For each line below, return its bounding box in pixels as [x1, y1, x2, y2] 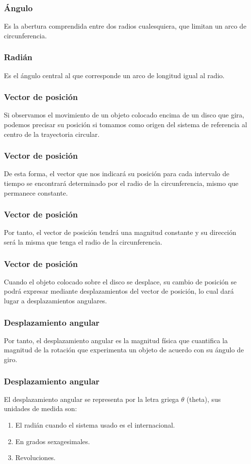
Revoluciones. [15, 452, 56, 463]
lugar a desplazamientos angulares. [4, 296, 107, 306]
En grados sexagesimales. [15, 436, 90, 446]
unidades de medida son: [4, 403, 77, 414]
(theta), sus [186, 394, 221, 404]
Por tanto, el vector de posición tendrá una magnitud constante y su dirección [4, 227, 236, 237]
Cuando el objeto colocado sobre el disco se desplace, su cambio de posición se [4, 276, 237, 286]
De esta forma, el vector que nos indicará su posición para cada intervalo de [4, 168, 230, 179]
